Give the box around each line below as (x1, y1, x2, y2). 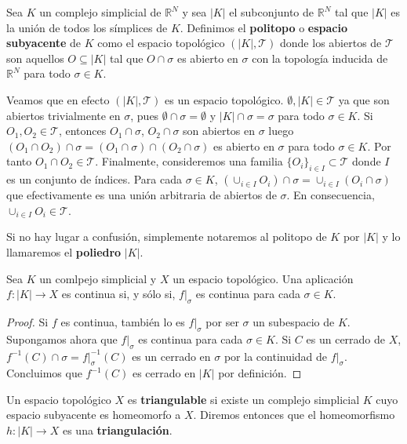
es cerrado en (132, 365, 196, 381)
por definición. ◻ (218, 365, 302, 381)
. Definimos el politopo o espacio (180, 19, 347, 35)
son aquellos (6, 49, 64, 66)
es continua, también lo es (60, 313, 185, 329)
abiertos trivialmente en (6, 107, 121, 123)
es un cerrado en (132, 348, 211, 364)
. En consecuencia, (286, 187, 375, 203)
